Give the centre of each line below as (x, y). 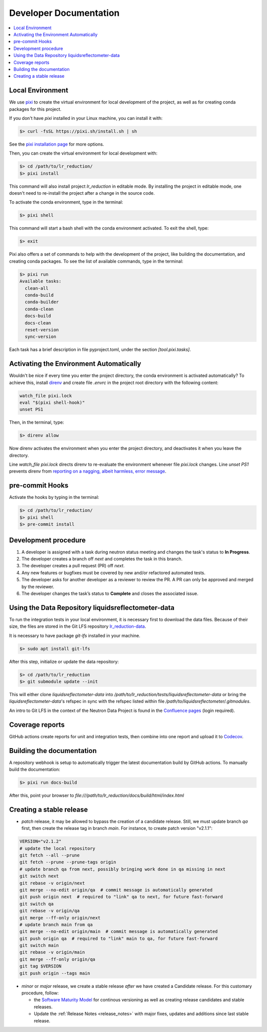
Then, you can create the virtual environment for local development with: (83, 153)
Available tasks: (41, 281)
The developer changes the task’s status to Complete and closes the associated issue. (110, 593)
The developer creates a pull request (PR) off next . (73, 566)
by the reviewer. (38, 587)
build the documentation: (35, 769)
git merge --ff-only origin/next (60, 918)
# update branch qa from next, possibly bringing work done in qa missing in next (123, 869)
